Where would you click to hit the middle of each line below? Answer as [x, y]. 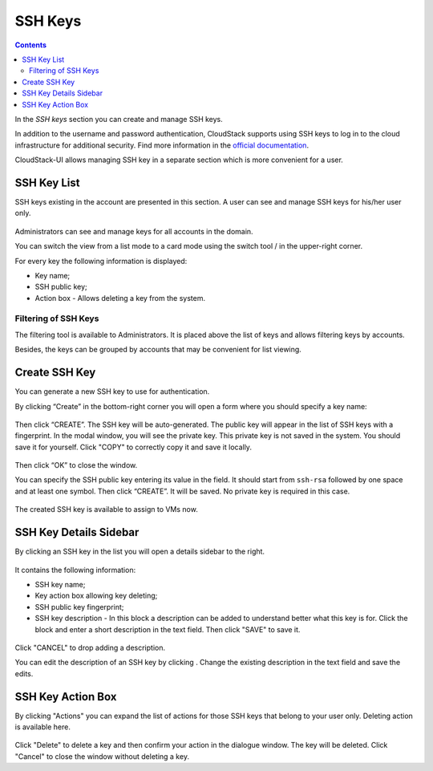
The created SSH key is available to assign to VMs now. [106, 509]
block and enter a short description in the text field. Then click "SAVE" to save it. [168, 629]
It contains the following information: [75, 570]
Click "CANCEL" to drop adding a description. [90, 647]
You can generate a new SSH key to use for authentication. [112, 392]
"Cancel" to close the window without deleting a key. [102, 756]
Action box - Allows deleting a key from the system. [120, 298]
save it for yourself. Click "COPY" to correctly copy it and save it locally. [134, 447]
